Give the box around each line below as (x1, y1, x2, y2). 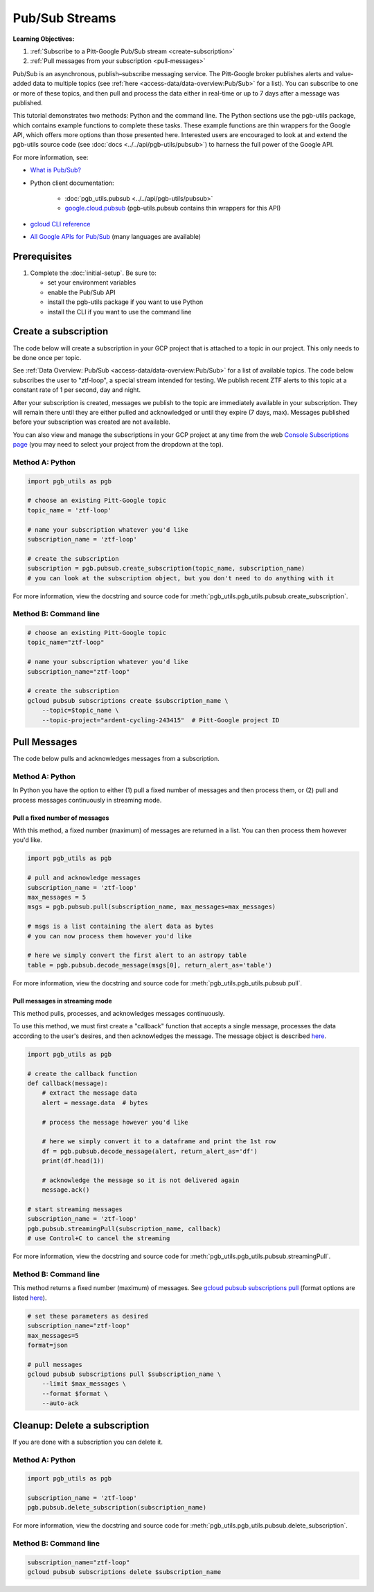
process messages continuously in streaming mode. (12, 796, 162, 804)
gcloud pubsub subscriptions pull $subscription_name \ (27, 1370, 222, 1378)
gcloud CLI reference (30, 220, 91, 228)
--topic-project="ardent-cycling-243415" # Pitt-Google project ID (42, 716, 280, 724)
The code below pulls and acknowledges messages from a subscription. (12, 755, 220, 763)
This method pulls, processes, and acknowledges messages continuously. (12, 1010, 225, 1018)
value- (335, 69, 354, 78)
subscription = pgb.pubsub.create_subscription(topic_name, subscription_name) (27, 564, 305, 573)
